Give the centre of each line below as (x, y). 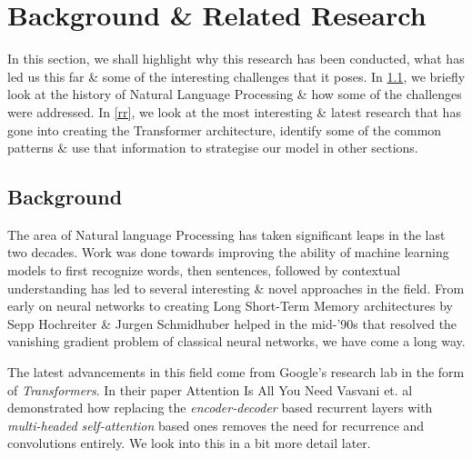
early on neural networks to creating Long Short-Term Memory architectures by (230, 306)
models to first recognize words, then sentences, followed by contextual (204, 270)
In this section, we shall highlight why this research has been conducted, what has (236, 59)
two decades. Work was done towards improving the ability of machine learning (228, 252)
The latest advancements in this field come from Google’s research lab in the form (236, 372)
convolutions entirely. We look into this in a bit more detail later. (189, 443)
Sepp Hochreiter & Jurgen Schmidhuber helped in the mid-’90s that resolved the (232, 323)
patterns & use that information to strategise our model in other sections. (213, 148)
